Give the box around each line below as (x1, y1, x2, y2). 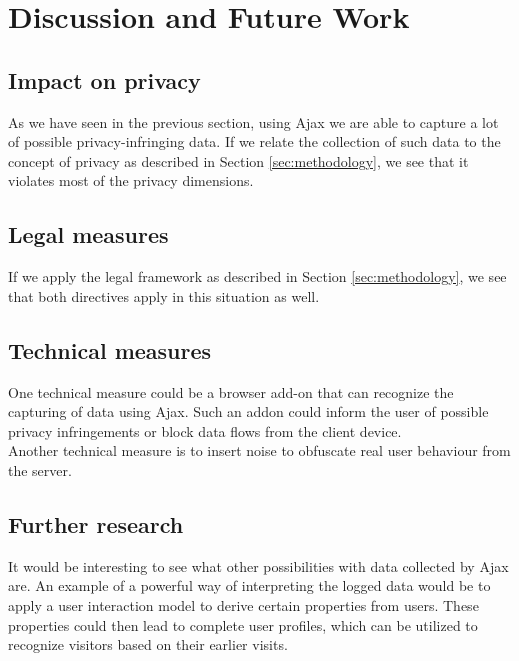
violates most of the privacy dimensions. (8, 170, 254, 191)
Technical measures (8, 334, 212, 365)
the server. (8, 459, 72, 480)
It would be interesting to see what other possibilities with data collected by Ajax (8, 555, 509, 576)
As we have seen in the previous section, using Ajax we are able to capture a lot (8, 111, 499, 132)
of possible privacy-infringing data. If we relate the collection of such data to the (8, 131, 501, 152)
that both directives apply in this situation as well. (8, 285, 320, 306)
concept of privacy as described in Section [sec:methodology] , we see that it (8, 150, 469, 171)
